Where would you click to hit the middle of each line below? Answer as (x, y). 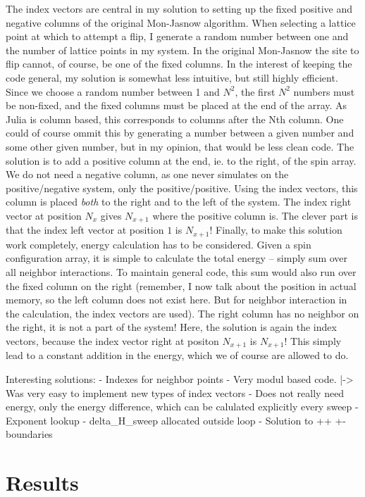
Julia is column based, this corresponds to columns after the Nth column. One (175, 119)
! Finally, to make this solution (276, 230)
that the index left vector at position (85, 230)
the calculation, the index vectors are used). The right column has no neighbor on (182, 313)
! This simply (313, 340)
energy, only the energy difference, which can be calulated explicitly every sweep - (182, 407)
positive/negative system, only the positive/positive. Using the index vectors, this (182, 188)
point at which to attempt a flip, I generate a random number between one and (177, 36)
